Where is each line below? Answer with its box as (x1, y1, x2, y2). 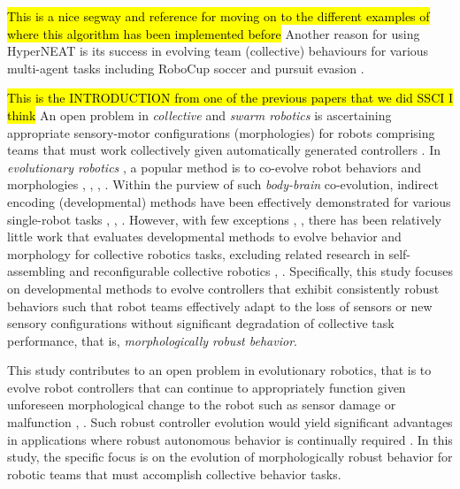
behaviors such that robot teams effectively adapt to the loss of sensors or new (7, 296, 433, 315)
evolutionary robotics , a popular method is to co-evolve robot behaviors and (7, 157, 422, 176)
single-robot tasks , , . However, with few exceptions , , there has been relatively (7, 210, 441, 228)
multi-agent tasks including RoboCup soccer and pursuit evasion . (7, 58, 364, 77)
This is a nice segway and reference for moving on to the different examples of (7, 7, 430, 25)
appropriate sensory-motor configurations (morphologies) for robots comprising (7, 123, 435, 141)
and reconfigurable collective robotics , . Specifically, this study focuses (69, 262, 453, 280)
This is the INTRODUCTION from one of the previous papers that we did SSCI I (7, 88, 454, 107)
